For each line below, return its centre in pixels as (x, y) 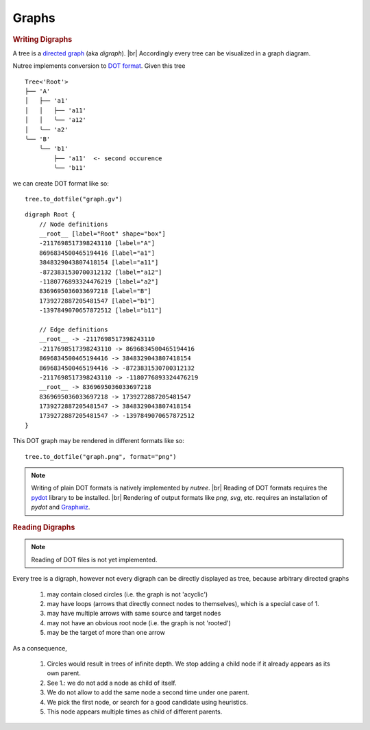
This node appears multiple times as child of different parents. (135, 712)
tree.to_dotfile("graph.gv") (74, 199)
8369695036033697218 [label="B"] (95, 291)
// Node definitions (73, 224)
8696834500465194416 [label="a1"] (97, 253)
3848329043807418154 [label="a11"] (99, 263)
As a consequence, (40, 648)
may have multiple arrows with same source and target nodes (134, 614)
